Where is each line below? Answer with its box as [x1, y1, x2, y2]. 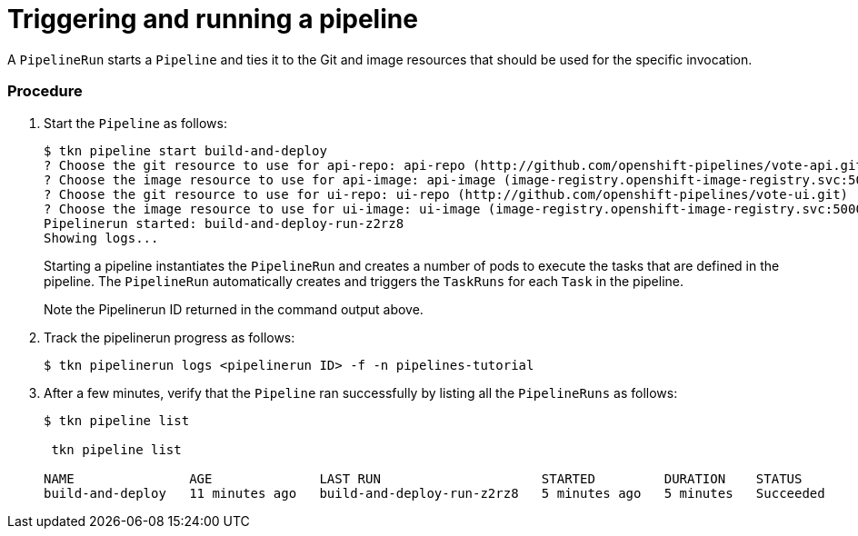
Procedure [7, 82, 83, 101]
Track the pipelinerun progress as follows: [44, 329, 295, 345]
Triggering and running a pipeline [7, 4, 418, 35]
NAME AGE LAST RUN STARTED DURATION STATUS [44, 471, 803, 486]
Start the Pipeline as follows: [44, 114, 228, 131]
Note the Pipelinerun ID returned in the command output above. [44, 301, 424, 317]
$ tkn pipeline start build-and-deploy [44, 143, 327, 158]
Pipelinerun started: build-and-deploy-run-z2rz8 [44, 215, 404, 231]
